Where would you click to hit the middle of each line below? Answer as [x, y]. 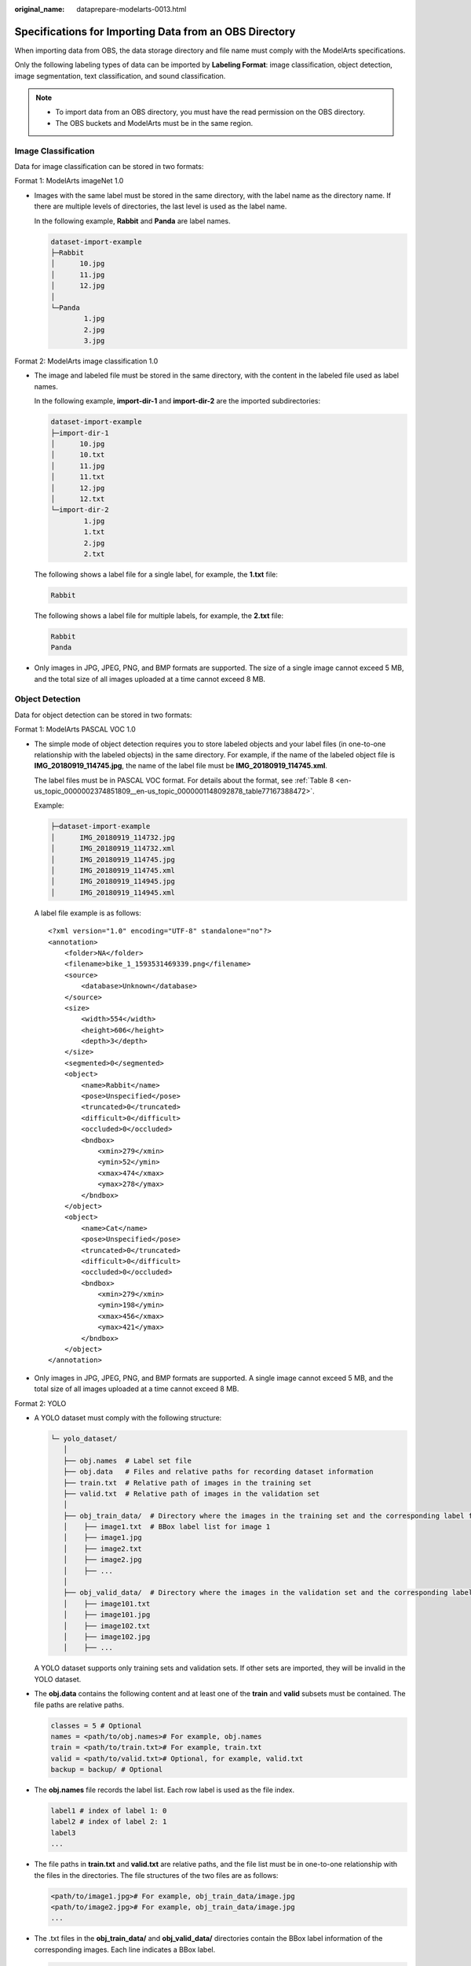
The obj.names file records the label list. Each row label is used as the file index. [164, 1790]
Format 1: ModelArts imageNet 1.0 [69, 181]
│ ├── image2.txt [103, 1548]
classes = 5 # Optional [97, 1725]
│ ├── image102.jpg [107, 1636]
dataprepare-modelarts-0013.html [131, 9]
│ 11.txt [78, 477]
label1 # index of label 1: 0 [109, 1811]
